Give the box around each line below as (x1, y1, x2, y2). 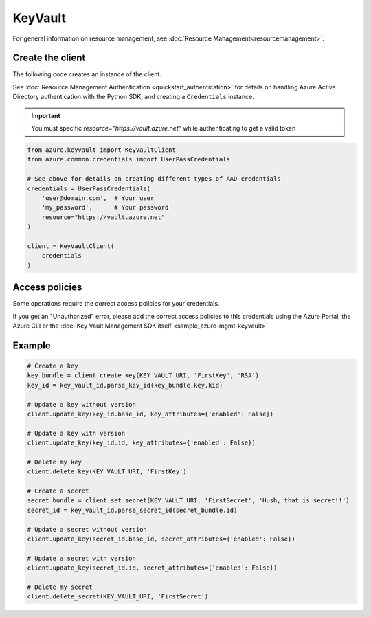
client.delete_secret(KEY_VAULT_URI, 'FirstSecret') (27, 593, 209, 601)
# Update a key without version (27, 401, 137, 408)
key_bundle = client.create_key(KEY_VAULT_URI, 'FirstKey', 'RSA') (27, 372, 260, 379)
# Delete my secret (27, 583, 93, 591)
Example (12, 339, 51, 351)
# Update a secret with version (27, 554, 137, 562)
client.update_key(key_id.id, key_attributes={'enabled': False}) (27, 439, 256, 447)
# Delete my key (27, 458, 82, 466)
